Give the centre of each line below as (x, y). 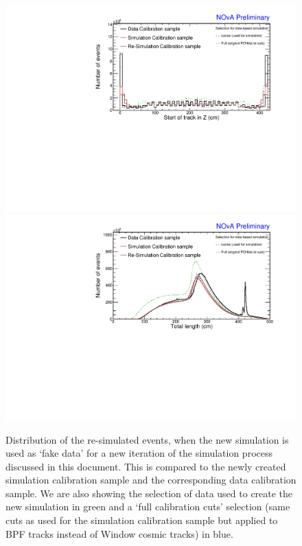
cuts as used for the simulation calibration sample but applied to (142, 520)
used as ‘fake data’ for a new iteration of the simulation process (139, 453)
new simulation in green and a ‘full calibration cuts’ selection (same (148, 507)
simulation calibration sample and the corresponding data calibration (151, 480)
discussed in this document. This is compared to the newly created (146, 466)
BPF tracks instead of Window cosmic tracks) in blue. (119, 533)
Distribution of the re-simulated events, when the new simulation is (147, 439)
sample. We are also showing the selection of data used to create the (149, 493)
